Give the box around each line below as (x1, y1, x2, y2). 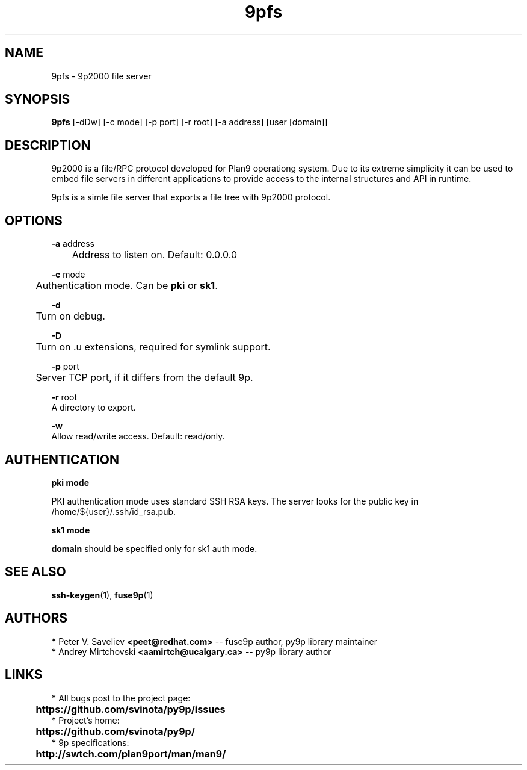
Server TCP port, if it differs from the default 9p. (35, 371, 253, 384)
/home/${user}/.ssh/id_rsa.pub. (51, 506, 176, 517)
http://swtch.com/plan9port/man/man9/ (35, 747, 226, 760)
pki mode (51, 477, 89, 488)
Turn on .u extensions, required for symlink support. (35, 341, 271, 353)
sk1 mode (51, 524, 90, 535)
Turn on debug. (35, 310, 105, 323)
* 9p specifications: (51, 737, 129, 748)
